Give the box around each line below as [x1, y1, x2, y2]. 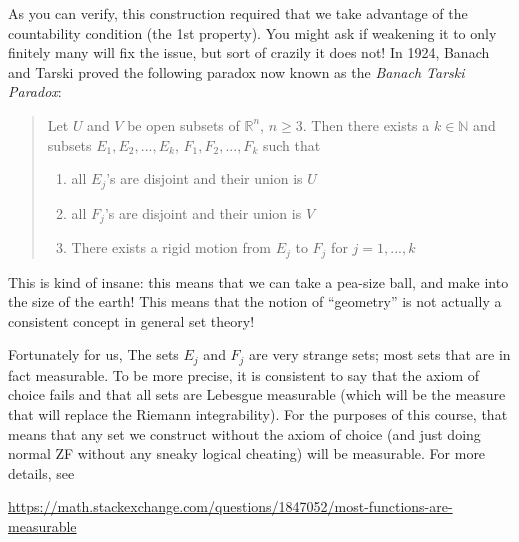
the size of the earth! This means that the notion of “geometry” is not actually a [8, 291, 502, 312]
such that [262, 134, 321, 155]
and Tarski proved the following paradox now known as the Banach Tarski [8, 61, 465, 82]
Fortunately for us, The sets [8, 344, 179, 365]
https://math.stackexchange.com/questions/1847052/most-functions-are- [8, 496, 453, 517]
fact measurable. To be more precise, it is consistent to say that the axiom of [8, 364, 480, 385]
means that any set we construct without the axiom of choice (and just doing [8, 423, 481, 444]
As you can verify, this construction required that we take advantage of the [8, 3, 468, 23]
